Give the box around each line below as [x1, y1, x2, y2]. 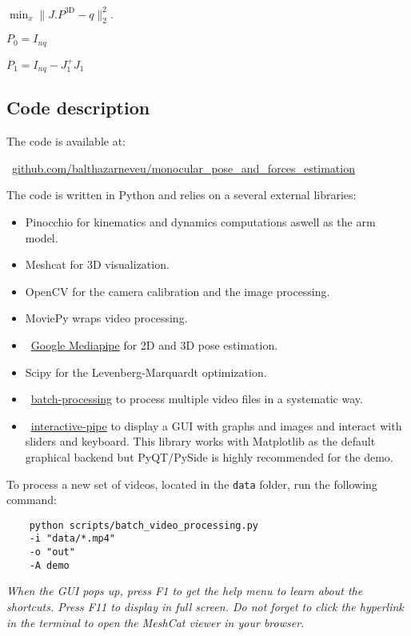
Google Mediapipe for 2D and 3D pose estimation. [30, 336, 278, 353]
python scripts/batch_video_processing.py [29, 519, 258, 531]
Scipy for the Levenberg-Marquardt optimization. [25, 363, 267, 380]
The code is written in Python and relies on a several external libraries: [6, 186, 357, 203]
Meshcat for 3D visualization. [25, 256, 170, 273]
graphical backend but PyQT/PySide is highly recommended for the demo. [25, 448, 393, 465]
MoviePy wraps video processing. [25, 310, 188, 326]
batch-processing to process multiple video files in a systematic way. [30, 390, 363, 407]
